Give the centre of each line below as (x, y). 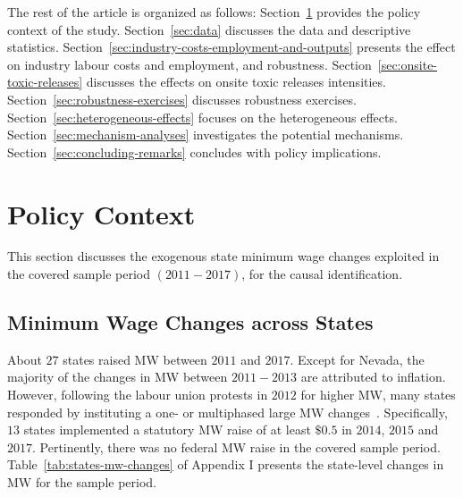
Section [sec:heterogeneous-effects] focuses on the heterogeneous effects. (202, 117)
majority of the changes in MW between (118, 377)
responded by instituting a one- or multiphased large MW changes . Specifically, (227, 412)
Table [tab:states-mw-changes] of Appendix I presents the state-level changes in (226, 464)
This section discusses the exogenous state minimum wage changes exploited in (223, 256)
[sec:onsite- (408, 64)
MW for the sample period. (82, 482)
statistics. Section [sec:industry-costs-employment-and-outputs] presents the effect (231, 47)
